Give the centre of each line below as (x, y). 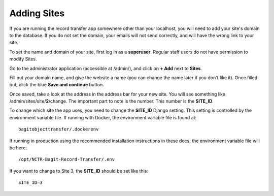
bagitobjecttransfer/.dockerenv (59, 129)
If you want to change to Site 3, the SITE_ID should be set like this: (79, 171)
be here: (18, 148)
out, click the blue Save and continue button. (57, 85)
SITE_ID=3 (30, 183)
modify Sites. (23, 59)
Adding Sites (37, 13)
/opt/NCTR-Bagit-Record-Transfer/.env (67, 159)
